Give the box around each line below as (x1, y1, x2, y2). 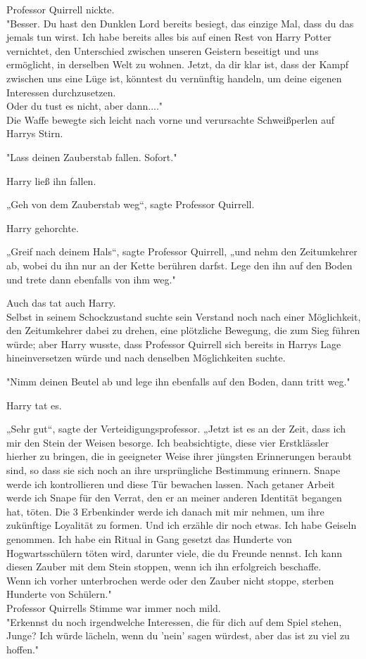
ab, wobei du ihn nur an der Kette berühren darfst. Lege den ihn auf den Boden (6, 257, 353, 272)
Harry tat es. (6, 397, 62, 412)
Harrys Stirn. (6, 126, 63, 141)
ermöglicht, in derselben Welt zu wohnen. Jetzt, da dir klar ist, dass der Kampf (6, 57, 349, 72)
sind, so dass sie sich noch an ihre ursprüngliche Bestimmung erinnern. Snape (6, 463, 341, 478)
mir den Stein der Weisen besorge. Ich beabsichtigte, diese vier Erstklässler (6, 435, 329, 449)
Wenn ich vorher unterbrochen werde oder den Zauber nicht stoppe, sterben (6, 572, 334, 587)
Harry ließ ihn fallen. (6, 173, 96, 188)
